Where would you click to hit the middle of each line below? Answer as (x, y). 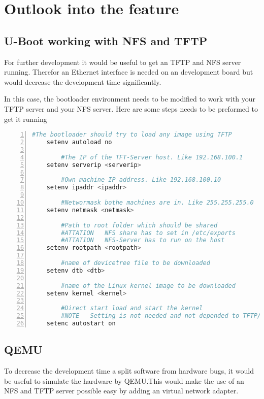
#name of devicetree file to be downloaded (136, 263)
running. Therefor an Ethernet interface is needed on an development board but (129, 72)
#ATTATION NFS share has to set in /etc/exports (148, 233)
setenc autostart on (81, 324)
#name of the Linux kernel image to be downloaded (148, 286)
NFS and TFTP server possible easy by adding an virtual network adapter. (121, 391)
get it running (26, 119)
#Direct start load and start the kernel (132, 308)
